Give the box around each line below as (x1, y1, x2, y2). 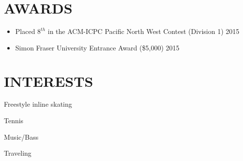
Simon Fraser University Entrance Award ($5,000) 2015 (15, 42, 180, 52)
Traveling (4, 148, 31, 158)
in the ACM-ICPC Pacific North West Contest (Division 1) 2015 (47, 26, 240, 36)
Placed (15, 26, 35, 36)
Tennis (4, 115, 24, 126)
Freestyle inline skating (4, 99, 72, 109)
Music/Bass (4, 131, 39, 142)
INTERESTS (4, 71, 93, 91)
